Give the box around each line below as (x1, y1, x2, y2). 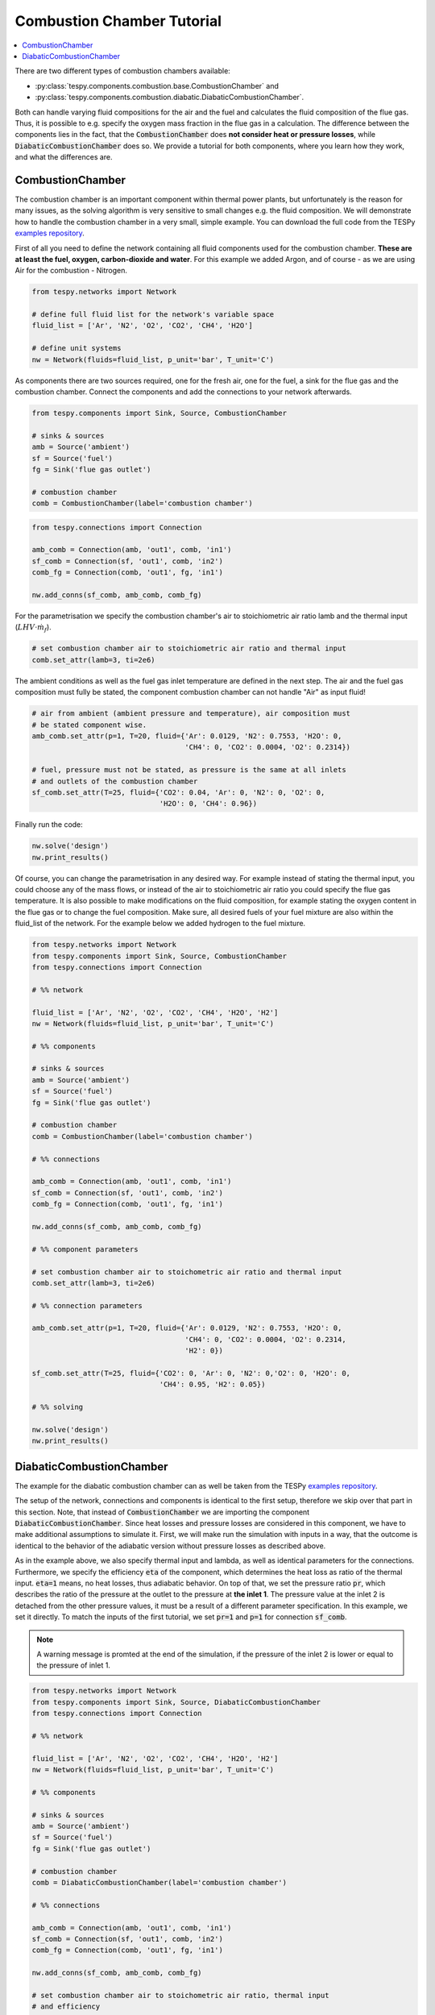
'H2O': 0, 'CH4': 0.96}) (159, 799, 258, 808)
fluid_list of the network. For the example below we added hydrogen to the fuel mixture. (14, 919, 306, 929)
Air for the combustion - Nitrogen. (14, 266, 128, 276)
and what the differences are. (14, 152, 113, 162)
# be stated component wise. (31, 720, 147, 729)
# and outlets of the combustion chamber (31, 776, 198, 786)
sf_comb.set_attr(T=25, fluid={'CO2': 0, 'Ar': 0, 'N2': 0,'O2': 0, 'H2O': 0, (31, 1369, 350, 1378)
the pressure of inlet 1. (36, 1660, 110, 1670)
